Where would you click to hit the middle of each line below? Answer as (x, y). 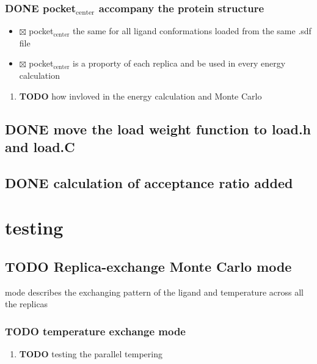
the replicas (27, 304)
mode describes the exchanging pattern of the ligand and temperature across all (154, 292)
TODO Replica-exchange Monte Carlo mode (148, 266)
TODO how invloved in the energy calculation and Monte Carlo (140, 96)
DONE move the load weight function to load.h (158, 129)
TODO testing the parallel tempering (91, 354)
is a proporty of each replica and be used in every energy (179, 63)
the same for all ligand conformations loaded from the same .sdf (192, 31)
